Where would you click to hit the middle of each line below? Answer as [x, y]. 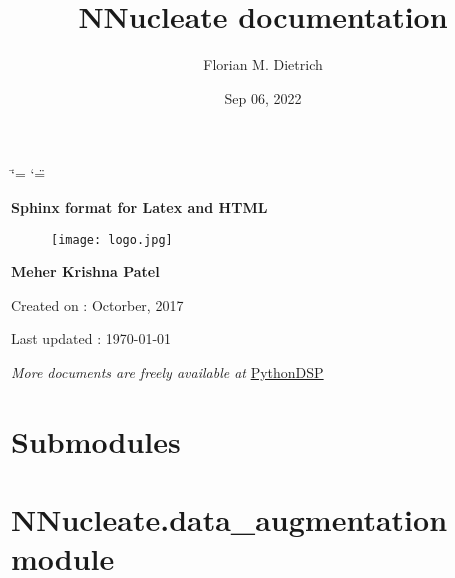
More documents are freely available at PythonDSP [167, 371]
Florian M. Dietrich [263, 64]
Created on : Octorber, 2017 [97, 304]
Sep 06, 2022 [263, 97]
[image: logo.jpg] [112, 239]
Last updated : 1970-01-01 [91, 338]
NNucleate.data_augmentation [229, 519]
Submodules [96, 440]
